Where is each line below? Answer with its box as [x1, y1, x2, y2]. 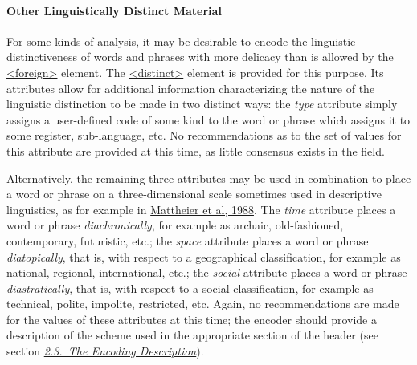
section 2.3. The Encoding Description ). [6, 343, 204, 359]
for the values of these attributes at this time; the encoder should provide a [6, 310, 377, 327]
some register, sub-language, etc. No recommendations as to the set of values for [6, 127, 402, 144]
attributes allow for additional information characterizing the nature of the [6, 79, 375, 96]
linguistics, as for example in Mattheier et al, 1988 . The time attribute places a [6, 201, 396, 217]
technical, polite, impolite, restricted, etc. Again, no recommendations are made [6, 295, 399, 312]
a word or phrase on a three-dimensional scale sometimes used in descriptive [6, 185, 382, 202]
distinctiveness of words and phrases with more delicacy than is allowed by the [6, 48, 394, 65]
